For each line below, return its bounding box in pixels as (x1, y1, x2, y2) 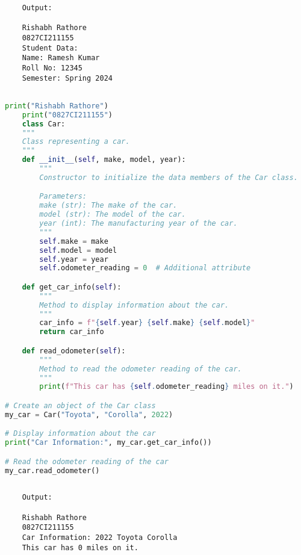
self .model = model (39, 246, 117, 255)
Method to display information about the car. (39, 300, 229, 309)
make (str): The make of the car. (39, 201, 178, 210)
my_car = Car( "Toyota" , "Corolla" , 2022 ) (5, 410, 173, 419)
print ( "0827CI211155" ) (22, 110, 113, 119)
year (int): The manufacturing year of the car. (39, 219, 238, 228)
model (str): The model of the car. (39, 210, 186, 219)
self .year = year (39, 255, 108, 264)
